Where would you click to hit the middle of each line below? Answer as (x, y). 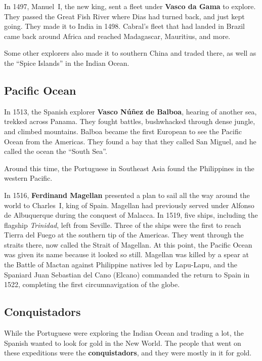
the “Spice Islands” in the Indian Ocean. (67, 63)
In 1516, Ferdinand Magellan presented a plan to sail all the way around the (127, 195)
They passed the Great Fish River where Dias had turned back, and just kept (124, 16)
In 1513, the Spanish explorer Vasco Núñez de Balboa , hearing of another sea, (130, 111)
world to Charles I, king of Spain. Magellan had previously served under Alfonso (129, 205)
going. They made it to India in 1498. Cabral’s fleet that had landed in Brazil (124, 26)
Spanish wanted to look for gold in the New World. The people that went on (123, 343)
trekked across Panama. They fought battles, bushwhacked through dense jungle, (130, 121)
